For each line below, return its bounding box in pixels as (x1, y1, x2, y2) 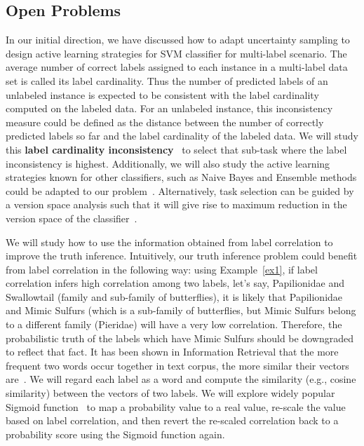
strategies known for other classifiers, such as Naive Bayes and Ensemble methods (6, 170, 357, 184)
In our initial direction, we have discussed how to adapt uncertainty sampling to (6, 32, 350, 47)
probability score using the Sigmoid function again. (6, 426, 225, 441)
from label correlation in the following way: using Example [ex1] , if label (6, 262, 318, 276)
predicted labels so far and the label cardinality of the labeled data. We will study (6, 128, 358, 143)
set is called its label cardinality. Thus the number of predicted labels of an (6, 73, 328, 88)
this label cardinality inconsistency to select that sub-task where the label (6, 142, 347, 156)
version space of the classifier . (6, 210, 137, 225)
